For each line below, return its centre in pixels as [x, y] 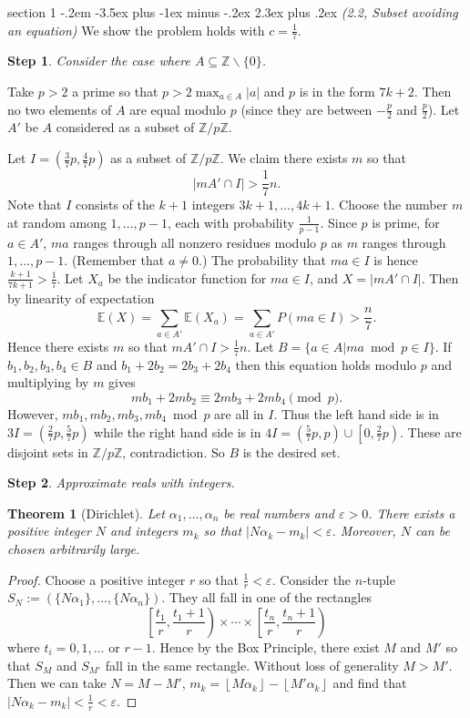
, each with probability [230, 222]
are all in [239, 413]
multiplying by [48, 382]
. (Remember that [114, 260]
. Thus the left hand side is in [356, 413]
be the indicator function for [187, 277]
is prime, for [406, 222]
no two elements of [60, 109]
